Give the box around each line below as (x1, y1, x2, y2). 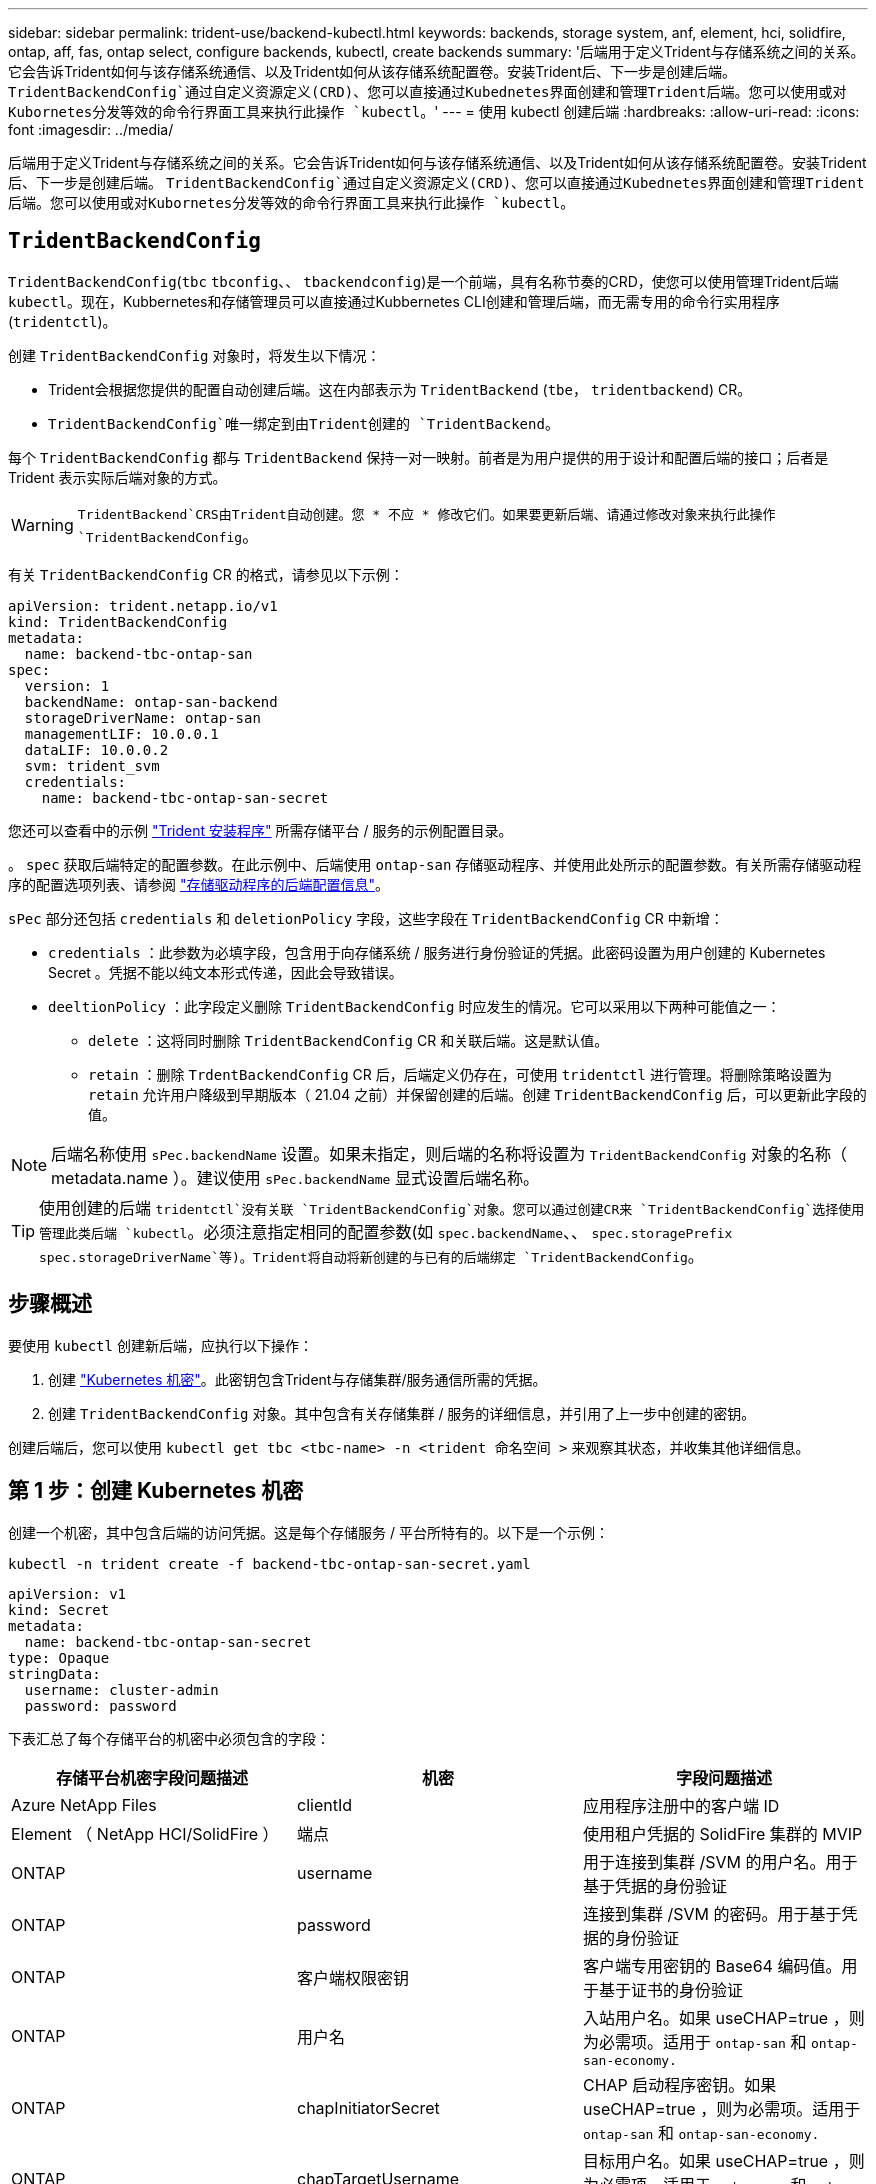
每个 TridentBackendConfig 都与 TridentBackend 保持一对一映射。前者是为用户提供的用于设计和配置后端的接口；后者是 (8, 448, 829, 466)
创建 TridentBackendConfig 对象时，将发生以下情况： (8, 346, 381, 364)
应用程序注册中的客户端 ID (582, 1795, 780, 1816)
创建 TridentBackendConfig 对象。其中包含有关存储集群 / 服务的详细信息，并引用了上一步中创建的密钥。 (48, 1404, 756, 1422)
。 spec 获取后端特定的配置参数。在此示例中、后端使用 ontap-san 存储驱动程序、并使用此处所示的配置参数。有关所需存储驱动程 (8, 855, 862, 873)
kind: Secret (8, 1601, 110, 1618)
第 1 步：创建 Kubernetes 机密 (8, 1478, 304, 1504)
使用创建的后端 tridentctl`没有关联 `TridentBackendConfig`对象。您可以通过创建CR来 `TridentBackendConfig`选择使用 (39, 1197, 865, 1218)
